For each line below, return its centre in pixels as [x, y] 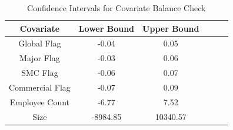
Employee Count [40, 101]
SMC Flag [40, 73]
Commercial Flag [40, 87]
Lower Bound [106, 28]
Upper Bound [171, 28]
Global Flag [40, 43]
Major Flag [40, 58]
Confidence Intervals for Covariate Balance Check [116, 8]
